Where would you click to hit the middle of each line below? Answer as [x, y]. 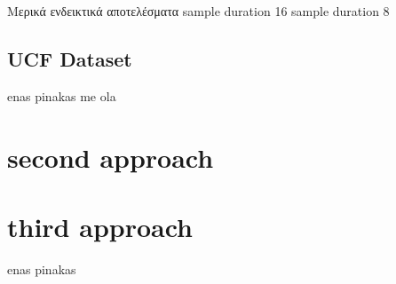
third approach [100, 226]
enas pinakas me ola [62, 95]
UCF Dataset [70, 58]
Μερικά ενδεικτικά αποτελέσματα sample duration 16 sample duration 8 [198, 11]
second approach [111, 157]
